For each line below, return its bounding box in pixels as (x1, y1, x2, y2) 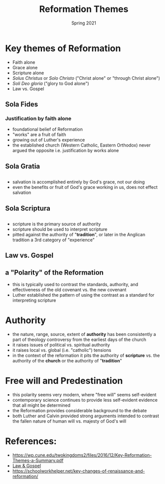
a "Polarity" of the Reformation (5, 268, 104, 277)
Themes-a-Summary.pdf (12, 457, 64, 463)
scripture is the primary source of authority (12, 221, 101, 227)
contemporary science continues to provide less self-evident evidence (12, 397, 158, 403)
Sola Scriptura (5, 204, 51, 212)
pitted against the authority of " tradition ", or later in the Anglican (12, 231, 146, 237)
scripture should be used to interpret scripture (12, 226, 108, 232)
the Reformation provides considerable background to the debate (12, 408, 147, 414)
